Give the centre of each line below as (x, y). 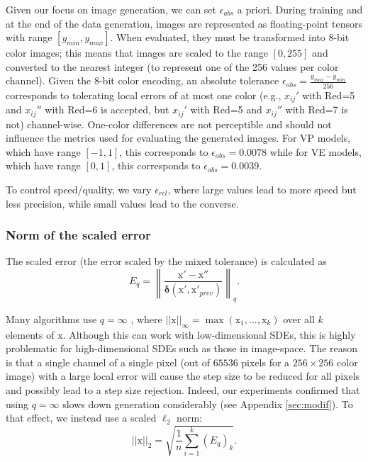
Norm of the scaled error (78, 235)
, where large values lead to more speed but (262, 189)
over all (299, 319)
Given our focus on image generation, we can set (111, 9)
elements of (30, 334)
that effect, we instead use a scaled (81, 418)
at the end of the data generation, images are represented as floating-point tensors (184, 23)
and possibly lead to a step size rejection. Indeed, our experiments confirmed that (183, 389)
